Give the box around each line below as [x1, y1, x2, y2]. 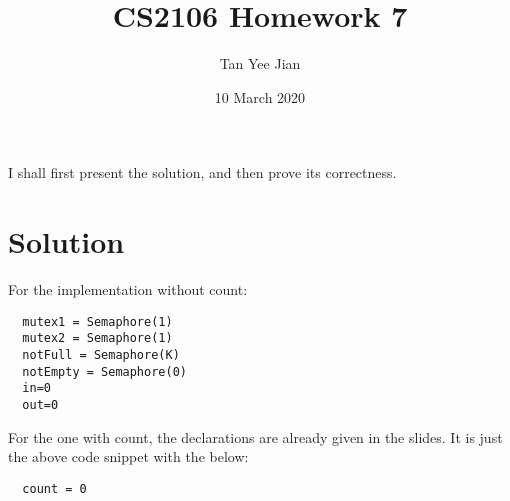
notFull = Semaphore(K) [22, 347, 180, 362]
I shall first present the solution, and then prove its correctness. [8, 162, 397, 183]
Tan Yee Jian [219, 53, 301, 74]
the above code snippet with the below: [8, 446, 249, 467]
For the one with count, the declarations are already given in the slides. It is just [8, 426, 503, 447]
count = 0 [22, 481, 87, 496]
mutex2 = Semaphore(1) [22, 331, 173, 346]
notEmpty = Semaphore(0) [22, 364, 187, 379]
